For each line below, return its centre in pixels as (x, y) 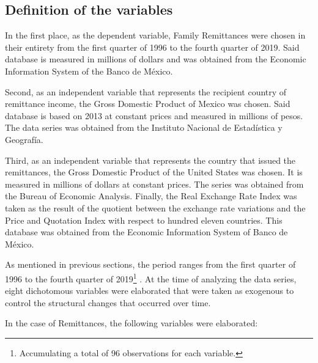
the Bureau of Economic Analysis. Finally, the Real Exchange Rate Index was (151, 196)
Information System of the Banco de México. (89, 71)
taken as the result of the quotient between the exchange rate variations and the (155, 207)
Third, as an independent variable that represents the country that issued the (150, 160)
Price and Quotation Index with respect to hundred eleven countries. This (144, 220)
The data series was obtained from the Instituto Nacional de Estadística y (144, 127)
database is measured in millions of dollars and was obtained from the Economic (156, 59)
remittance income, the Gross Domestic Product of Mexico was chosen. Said (148, 104)
